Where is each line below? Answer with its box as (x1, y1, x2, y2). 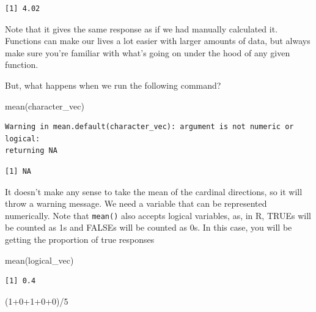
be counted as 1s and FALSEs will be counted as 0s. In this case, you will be (5, 221, 292, 234)
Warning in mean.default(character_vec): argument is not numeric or (5, 122, 294, 132)
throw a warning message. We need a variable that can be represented (5, 197, 267, 210)
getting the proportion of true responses (5, 232, 155, 245)
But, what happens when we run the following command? (5, 78, 221, 91)
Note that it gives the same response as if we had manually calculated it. (5, 22, 278, 35)
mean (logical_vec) (5, 253, 74, 266)
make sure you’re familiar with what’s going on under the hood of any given (5, 46, 290, 59)
